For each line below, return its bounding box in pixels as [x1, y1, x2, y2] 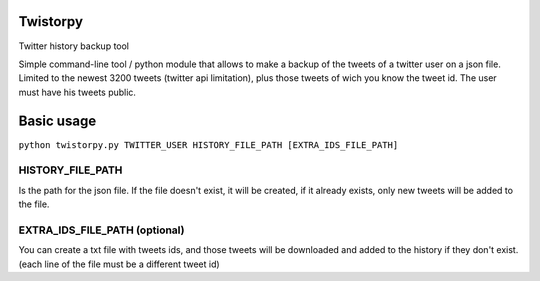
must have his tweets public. [18, 86, 137, 98]
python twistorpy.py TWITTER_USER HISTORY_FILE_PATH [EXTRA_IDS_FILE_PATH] [18, 139, 399, 150]
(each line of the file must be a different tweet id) [18, 258, 220, 270]
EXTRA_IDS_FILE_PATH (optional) [18, 223, 185, 237]
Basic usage [18, 112, 97, 129]
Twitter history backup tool [18, 40, 130, 52]
